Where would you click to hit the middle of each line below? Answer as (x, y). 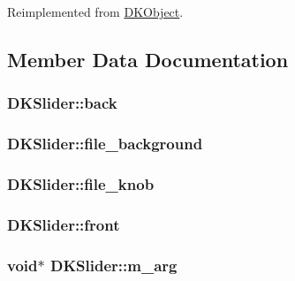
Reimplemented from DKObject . (95, 11)
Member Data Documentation (148, 59)
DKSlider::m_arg (113, 265)
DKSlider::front (64, 224)
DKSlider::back (62, 103)
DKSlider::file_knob (81, 183)
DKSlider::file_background (105, 144)
